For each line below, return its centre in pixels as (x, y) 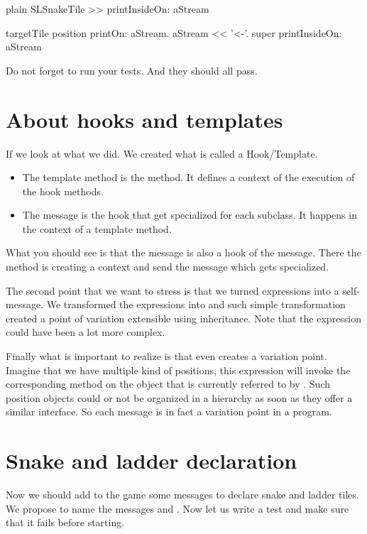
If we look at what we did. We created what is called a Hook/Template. (162, 153)
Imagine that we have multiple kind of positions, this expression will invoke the (178, 370)
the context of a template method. (97, 228)
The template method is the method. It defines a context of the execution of (188, 177)
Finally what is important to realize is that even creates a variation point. (166, 356)
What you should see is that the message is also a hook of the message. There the (183, 252)
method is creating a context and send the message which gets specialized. (168, 267)
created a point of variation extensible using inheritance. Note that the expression (183, 318)
